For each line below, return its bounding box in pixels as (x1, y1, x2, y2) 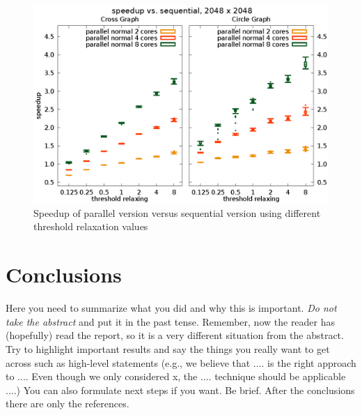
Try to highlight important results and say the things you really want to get (6, 341, 330, 356)
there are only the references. (6, 396, 129, 411)
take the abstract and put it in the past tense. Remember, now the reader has (6, 314, 336, 329)
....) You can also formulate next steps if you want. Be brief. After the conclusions (6, 382, 355, 397)
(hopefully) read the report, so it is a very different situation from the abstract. (6, 328, 344, 342)
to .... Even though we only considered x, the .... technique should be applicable (6, 369, 346, 384)
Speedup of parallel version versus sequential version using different (33, 205, 321, 220)
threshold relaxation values (33, 219, 148, 234)
